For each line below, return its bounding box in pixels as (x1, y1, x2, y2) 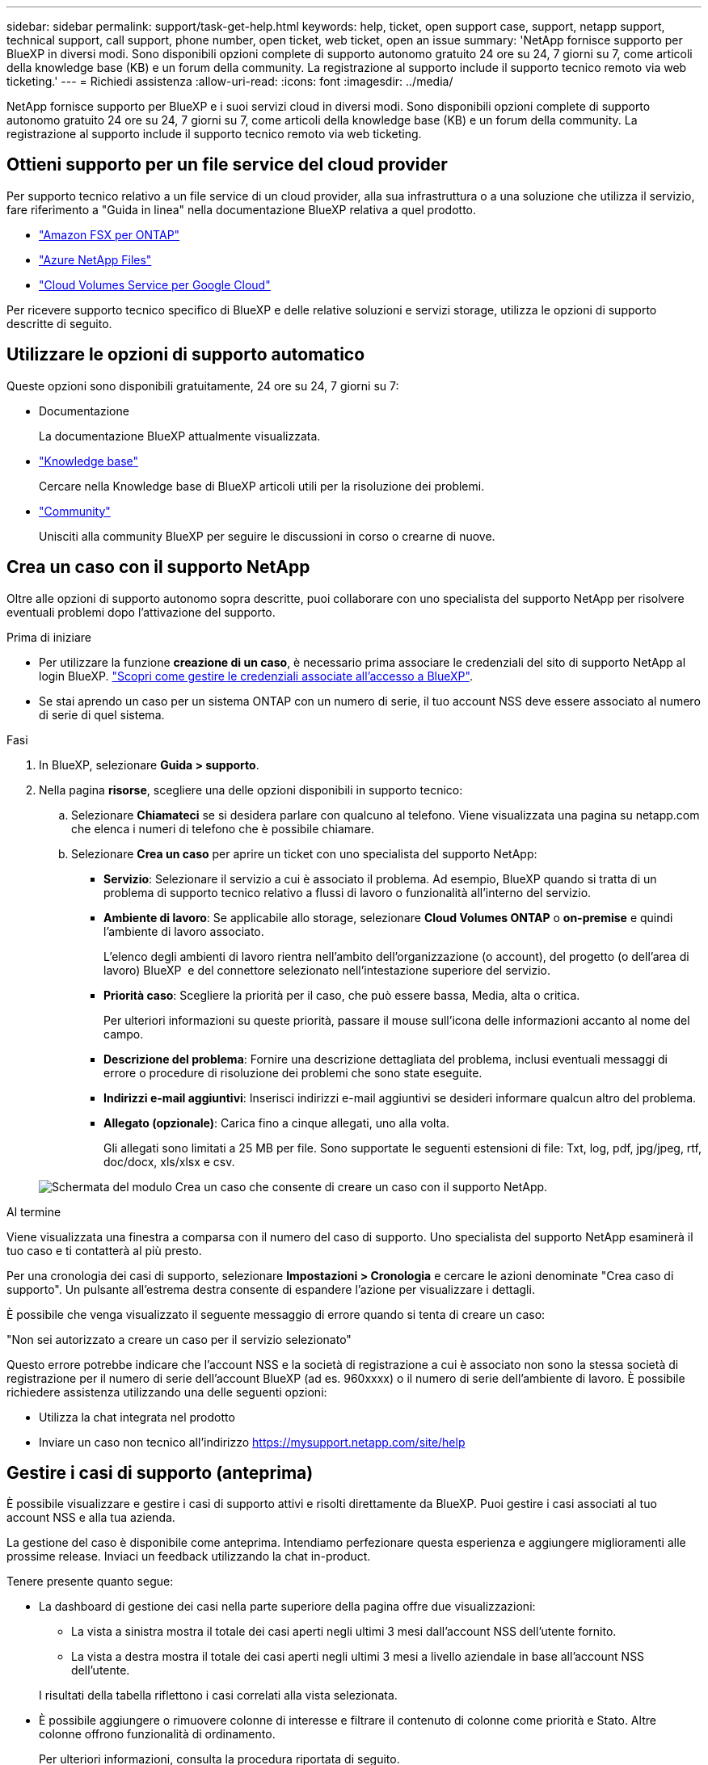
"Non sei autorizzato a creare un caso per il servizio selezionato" (6, 1332, 352, 1346)
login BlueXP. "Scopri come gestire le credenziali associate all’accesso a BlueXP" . (39, 668, 473, 683)
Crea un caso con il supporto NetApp (6, 557, 310, 578)
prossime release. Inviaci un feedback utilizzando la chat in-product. (6, 1549, 371, 1564)
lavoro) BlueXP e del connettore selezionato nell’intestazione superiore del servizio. (103, 963, 551, 977)
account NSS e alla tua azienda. (6, 1510, 175, 1525)
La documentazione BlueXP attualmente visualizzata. (39, 428, 321, 443)
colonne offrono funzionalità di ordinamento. (39, 1727, 276, 1742)
